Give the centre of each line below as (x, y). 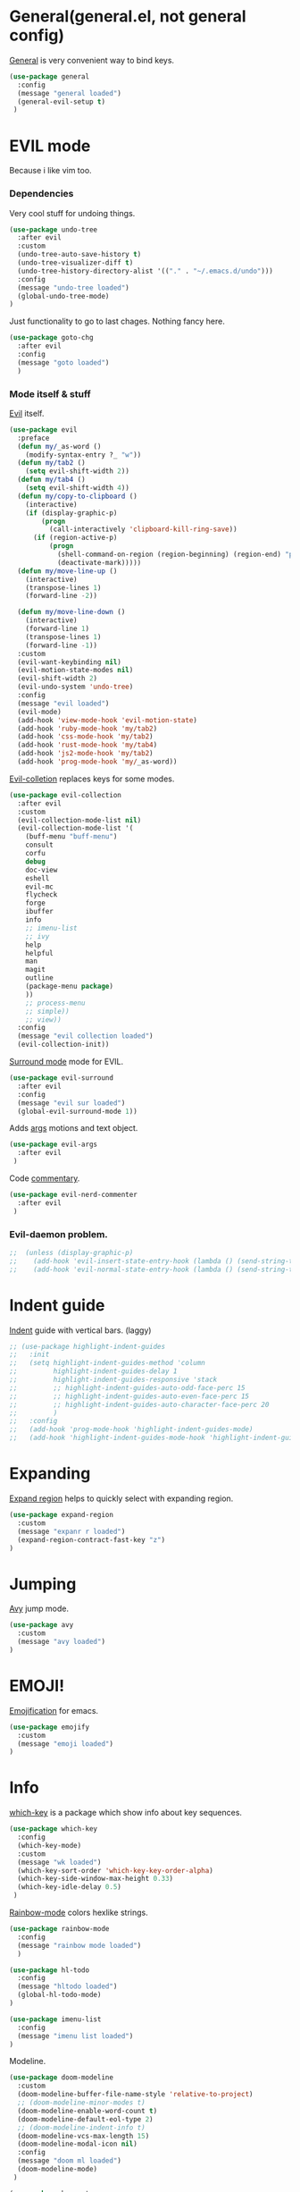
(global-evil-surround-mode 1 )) (78, 1111)
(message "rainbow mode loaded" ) (79, 1945)
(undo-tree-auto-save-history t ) (79, 255)
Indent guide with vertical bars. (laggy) (80, 1330)
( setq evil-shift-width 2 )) (77, 471)
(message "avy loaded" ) (61, 1642)
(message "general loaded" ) (70, 93)
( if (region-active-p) (75, 538)
